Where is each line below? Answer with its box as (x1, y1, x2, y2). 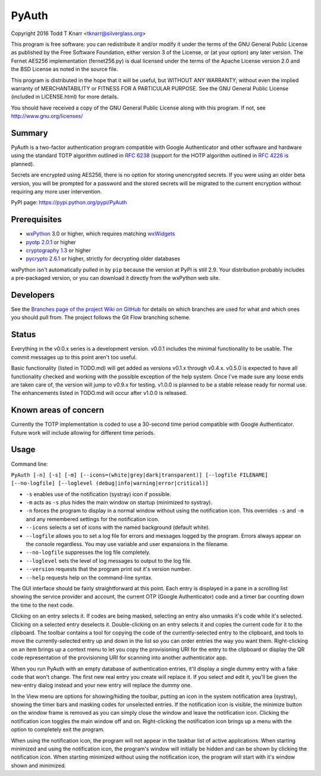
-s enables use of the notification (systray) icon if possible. (26, 490, 172, 497)
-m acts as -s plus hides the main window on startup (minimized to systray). (26, 499, 213, 506)
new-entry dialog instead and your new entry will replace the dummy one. (11, 682, 193, 689)
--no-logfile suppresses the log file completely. (26, 549, 151, 556)
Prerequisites (11, 214, 62, 225)
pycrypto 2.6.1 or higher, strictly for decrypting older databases (26, 255, 181, 262)
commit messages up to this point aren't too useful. (11, 353, 137, 360)
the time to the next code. (11, 602, 74, 609)
